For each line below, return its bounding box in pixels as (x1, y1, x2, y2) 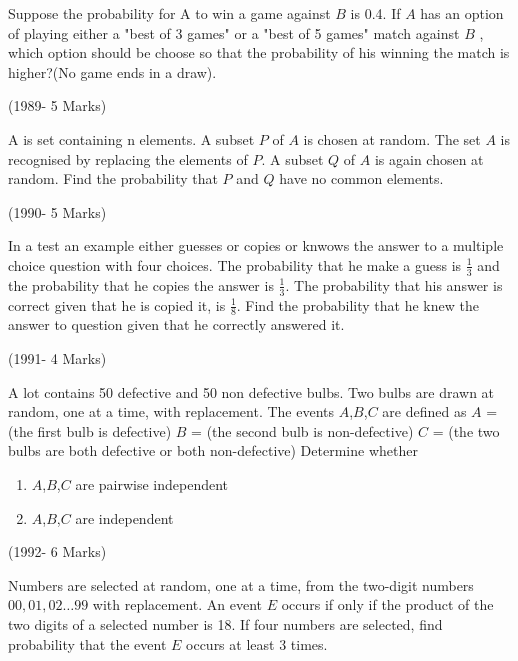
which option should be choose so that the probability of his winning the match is (8, 42, 510, 63)
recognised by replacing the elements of (8, 148, 248, 169)
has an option (420, 3, 504, 23)
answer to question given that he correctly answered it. (8, 314, 345, 335)
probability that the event (8, 633, 167, 654)
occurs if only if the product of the (281, 594, 494, 615)
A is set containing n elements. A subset (8, 128, 255, 149)
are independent (75, 507, 174, 528)
